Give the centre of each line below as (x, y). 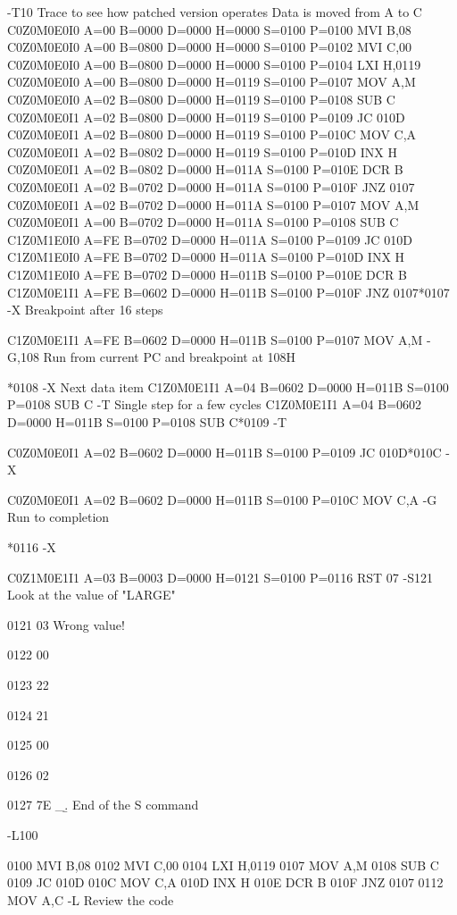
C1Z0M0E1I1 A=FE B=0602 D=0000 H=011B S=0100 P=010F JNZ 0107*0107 (228, 292)
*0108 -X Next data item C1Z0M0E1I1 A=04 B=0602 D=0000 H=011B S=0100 (228, 386)
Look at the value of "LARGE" (91, 595)
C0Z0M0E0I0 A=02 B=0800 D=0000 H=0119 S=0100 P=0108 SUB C (201, 99)
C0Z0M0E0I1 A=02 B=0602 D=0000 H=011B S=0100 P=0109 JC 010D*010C (224, 452)
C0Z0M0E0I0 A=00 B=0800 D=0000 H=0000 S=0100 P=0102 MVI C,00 (210, 47)
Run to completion (58, 517)
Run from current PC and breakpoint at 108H (170, 357)
